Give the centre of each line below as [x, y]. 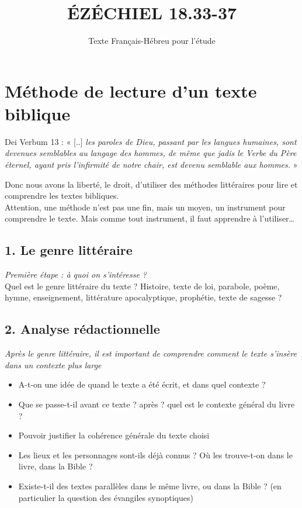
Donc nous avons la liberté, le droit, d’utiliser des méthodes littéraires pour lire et [151, 184]
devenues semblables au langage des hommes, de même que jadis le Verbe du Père [151, 153]
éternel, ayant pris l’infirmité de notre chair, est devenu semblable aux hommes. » [151, 165]
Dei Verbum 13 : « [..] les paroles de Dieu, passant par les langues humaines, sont [151, 141]
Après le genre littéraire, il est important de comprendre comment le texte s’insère [151, 353]
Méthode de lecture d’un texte [131, 90]
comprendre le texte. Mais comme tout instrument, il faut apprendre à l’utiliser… [150, 218]
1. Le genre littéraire [69, 250]
